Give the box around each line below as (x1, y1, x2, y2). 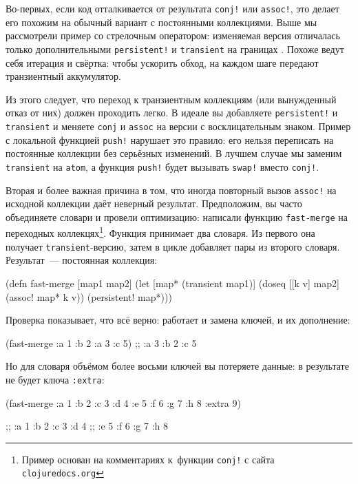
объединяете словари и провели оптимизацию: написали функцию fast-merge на (6, 209, 348, 224)
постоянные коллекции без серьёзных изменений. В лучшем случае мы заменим (6, 146, 342, 160)
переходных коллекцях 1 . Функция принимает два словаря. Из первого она (6, 224, 315, 240)
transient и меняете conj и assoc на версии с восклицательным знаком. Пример (6, 118, 351, 133)
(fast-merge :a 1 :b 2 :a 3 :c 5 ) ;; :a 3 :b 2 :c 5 (6, 335, 197, 350)
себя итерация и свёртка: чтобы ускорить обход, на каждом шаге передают (6, 55, 319, 70)
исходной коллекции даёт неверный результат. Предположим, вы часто (6, 196, 302, 211)
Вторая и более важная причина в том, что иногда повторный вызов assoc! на (6, 182, 337, 197)
